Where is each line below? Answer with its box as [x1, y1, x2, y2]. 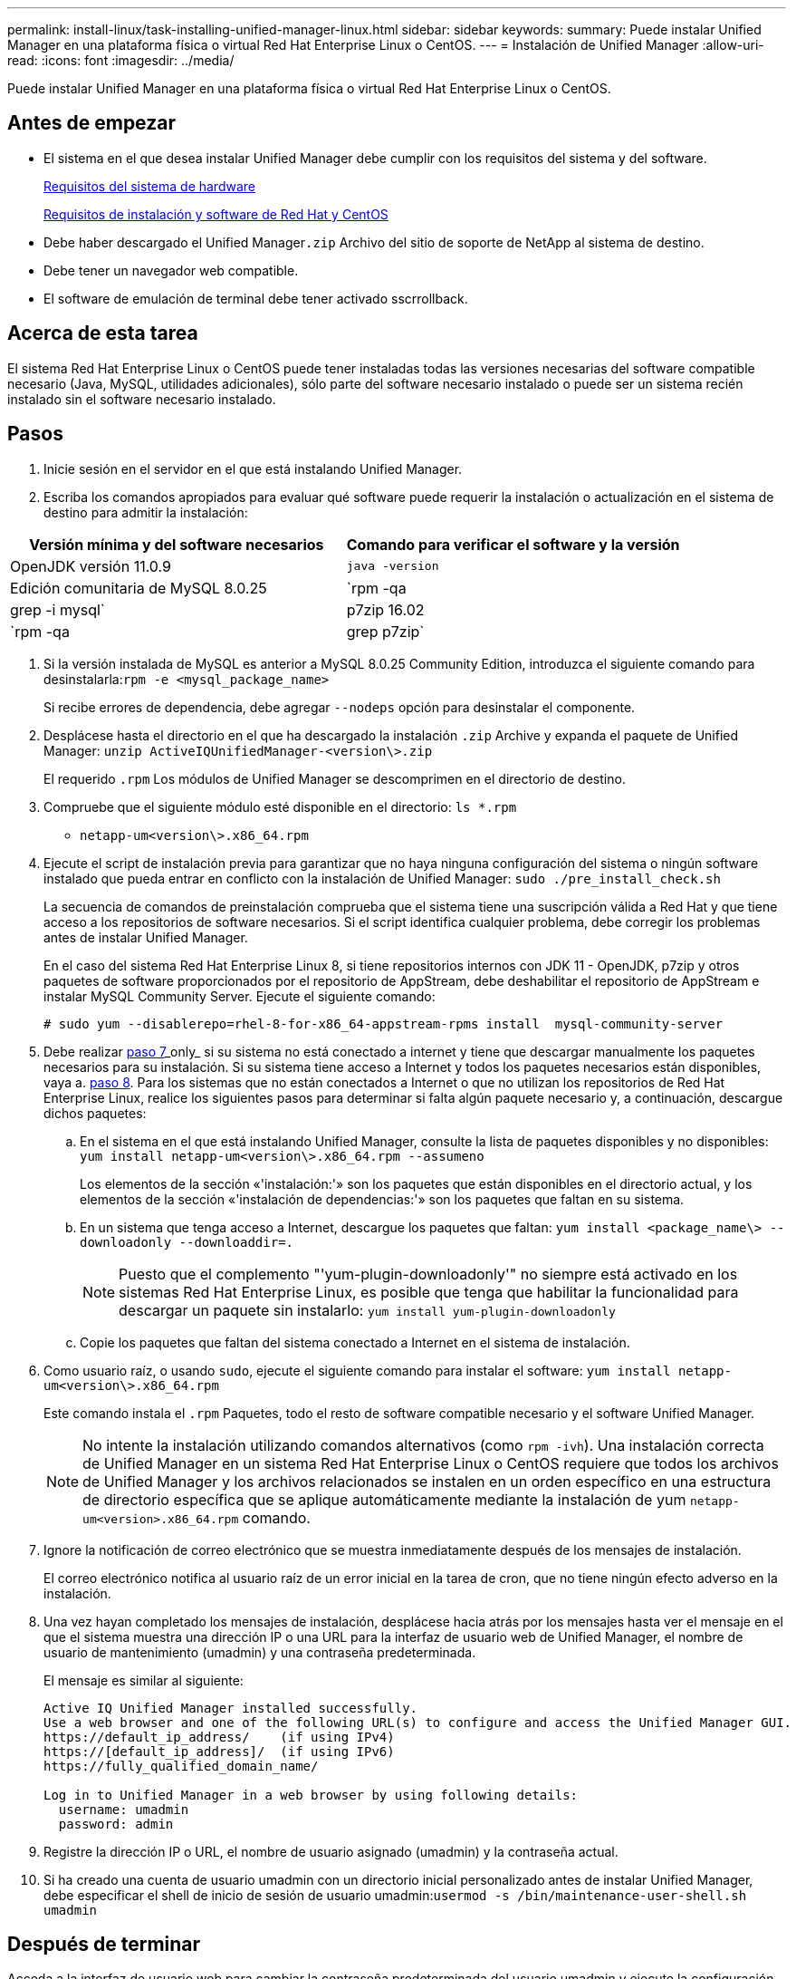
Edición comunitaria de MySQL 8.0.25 [10, 578, 267, 597]
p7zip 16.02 [346, 600, 425, 619]
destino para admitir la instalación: [43, 504, 248, 520]
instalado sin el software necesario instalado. [7, 391, 276, 407]
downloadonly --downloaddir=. [80, 1234, 294, 1250]
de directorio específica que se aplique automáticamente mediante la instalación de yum [82, 1490, 686, 1509]
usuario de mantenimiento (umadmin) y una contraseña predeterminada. [43, 1644, 476, 1660]
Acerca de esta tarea [7, 322, 198, 345]
